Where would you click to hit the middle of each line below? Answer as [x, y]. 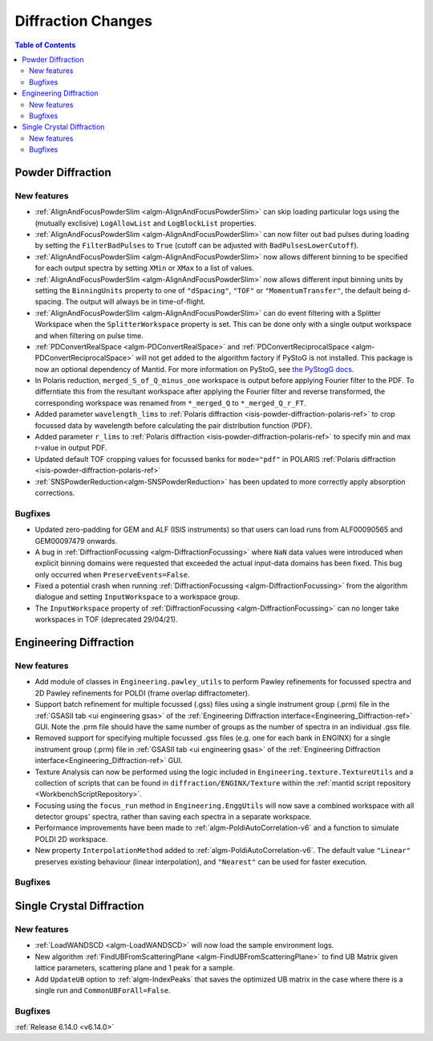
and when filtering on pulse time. [89, 335]
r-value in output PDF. [71, 448]
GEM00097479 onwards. [76, 541]
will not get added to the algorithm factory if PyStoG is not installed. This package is [274, 358]
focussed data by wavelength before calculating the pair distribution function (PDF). [174, 425]
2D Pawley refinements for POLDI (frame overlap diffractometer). [142, 693]
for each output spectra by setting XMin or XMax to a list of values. [144, 268]
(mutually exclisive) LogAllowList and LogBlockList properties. [146, 223]
